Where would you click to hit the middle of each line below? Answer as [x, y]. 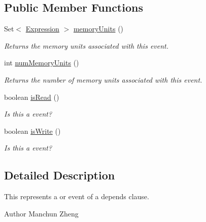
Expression [42, 29]
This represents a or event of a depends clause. [77, 196]
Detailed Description [60, 175]
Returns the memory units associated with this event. [87, 45]
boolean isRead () [32, 97]
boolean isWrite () [32, 131]
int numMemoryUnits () [42, 63]
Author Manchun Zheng [41, 213]
